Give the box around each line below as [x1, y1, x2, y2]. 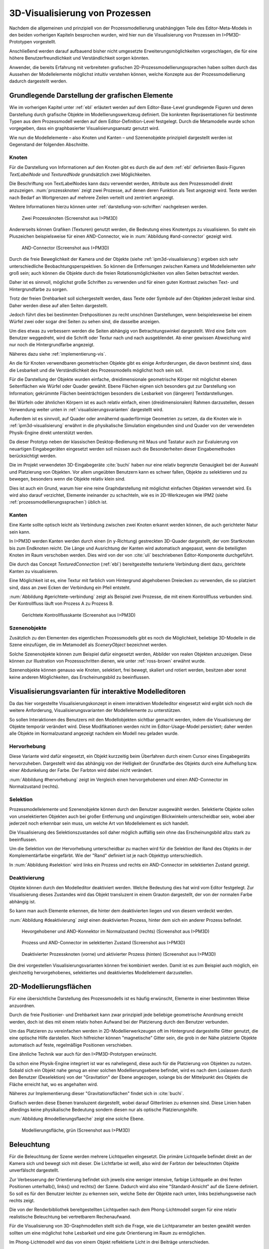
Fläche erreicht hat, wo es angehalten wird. [9, 1081, 98, 1087]
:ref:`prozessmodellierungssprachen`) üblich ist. [9, 499, 108, 505]
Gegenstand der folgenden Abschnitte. [9, 141, 89, 147]
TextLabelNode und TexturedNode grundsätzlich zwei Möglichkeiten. [9, 171, 151, 177]
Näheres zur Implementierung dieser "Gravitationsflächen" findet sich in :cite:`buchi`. [9, 1091, 184, 1097]
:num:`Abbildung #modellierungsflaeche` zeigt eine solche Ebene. [9, 1116, 144, 1122]
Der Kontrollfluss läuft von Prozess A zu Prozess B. [9, 601, 114, 607]
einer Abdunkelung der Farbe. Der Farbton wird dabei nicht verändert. [9, 767, 153, 773]
